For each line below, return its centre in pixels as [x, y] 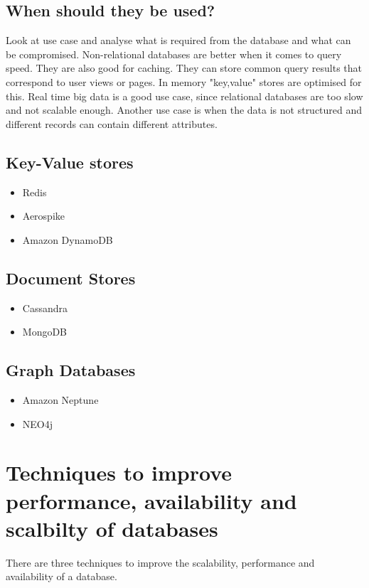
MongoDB [45, 332]
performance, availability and [151, 500]
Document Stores [71, 278]
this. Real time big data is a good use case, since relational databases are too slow [184, 96]
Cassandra [45, 308]
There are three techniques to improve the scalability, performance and [160, 562]
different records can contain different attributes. [112, 123]
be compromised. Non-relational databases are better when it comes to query [174, 54]
